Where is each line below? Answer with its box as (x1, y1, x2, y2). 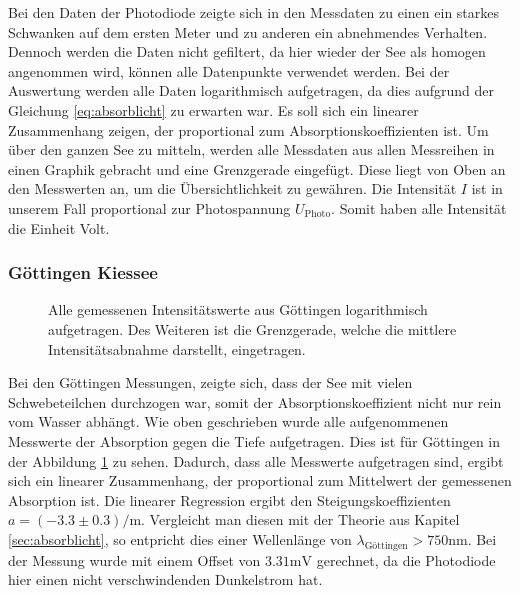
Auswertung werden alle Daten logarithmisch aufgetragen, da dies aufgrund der (8, 80, 495, 101)
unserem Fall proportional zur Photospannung (8, 197, 291, 218)
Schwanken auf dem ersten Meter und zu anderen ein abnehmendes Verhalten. (8, 21, 488, 42)
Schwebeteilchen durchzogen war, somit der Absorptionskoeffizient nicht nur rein (8, 391, 502, 412)
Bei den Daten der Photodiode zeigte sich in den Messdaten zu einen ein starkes (8, 2, 500, 22)
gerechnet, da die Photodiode (316, 549, 496, 570)
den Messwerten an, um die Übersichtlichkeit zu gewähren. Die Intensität (8, 178, 457, 199)
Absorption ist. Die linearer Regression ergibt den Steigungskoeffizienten (8, 489, 451, 510)
